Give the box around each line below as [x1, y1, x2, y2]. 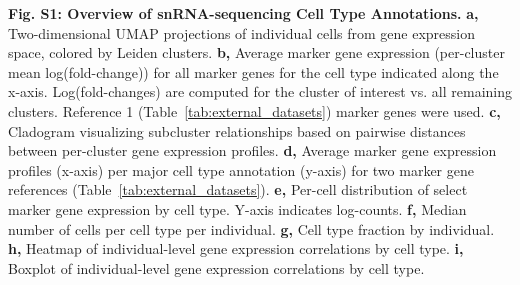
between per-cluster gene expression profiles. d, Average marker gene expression [8, 140, 497, 161]
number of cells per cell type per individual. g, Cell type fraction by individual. [8, 218, 495, 239]
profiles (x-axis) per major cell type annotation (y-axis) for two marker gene [8, 159, 474, 180]
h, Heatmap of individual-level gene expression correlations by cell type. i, [8, 238, 464, 259]
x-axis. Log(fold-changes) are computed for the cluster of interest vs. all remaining [8, 81, 512, 102]
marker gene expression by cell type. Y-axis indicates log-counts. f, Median [8, 198, 467, 219]
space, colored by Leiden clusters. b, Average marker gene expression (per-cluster [8, 42, 505, 63]
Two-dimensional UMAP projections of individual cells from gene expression [8, 22, 475, 43]
